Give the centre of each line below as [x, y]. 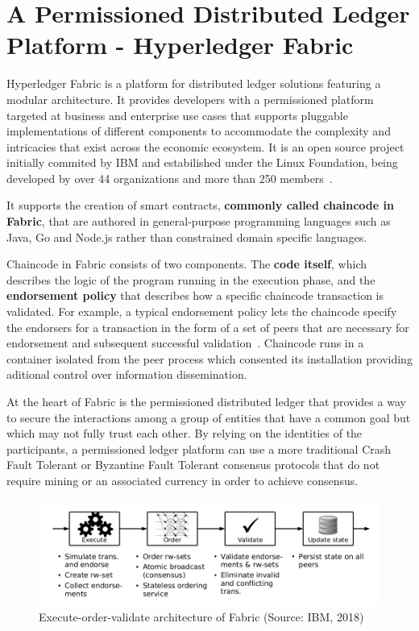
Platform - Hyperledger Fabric [180, 45]
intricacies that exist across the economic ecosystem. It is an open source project [205, 146]
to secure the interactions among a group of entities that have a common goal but [209, 417]
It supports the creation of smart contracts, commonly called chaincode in [200, 205]
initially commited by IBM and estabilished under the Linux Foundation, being [202, 162]
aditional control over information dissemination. [127, 374]
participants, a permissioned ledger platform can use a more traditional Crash [199, 448]
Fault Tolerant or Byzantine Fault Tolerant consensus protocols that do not [193, 465]
